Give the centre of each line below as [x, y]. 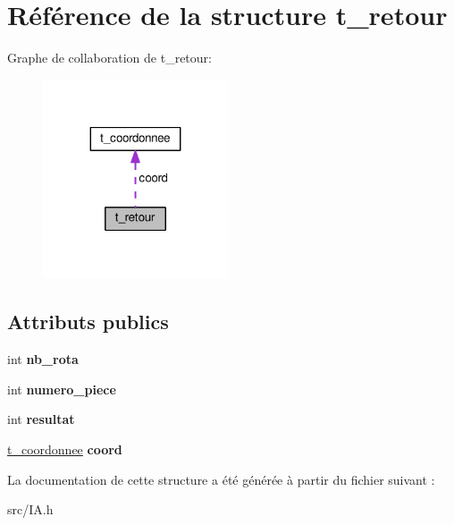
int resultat [41, 419]
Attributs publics [88, 322]
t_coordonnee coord [65, 449]
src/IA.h [30, 509]
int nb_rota [43, 359]
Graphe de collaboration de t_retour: [109, 58]
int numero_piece [62, 389]
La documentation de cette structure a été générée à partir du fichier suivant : [221, 479]
